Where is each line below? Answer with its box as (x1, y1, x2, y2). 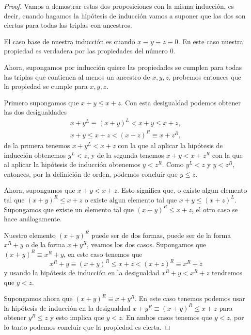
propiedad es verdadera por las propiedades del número (4, 46, 168, 56)
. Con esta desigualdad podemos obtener (121, 97, 241, 107)
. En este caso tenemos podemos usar (134, 293, 245, 303)
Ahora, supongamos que (4, 185, 75, 195)
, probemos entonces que (168, 71, 241, 82)
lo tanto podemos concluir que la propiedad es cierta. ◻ (4, 322, 171, 332)
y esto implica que (50, 312, 104, 322)
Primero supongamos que (4, 97, 79, 107)
